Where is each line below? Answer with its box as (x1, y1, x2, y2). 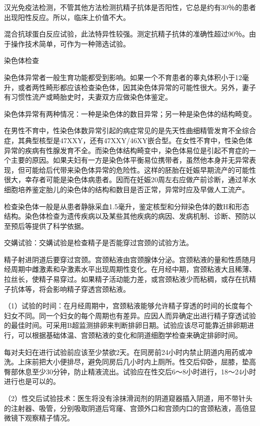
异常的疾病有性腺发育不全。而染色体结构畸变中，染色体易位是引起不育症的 (4, 145, 249, 155)
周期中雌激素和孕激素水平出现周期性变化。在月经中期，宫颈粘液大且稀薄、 (10, 264, 256, 274)
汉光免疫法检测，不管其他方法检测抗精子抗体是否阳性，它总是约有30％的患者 (4, 2, 256, 12)
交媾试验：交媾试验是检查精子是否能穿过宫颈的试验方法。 (4, 237, 193, 248)
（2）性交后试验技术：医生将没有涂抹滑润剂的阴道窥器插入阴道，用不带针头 (4, 393, 252, 403)
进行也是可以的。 (4, 376, 60, 386)
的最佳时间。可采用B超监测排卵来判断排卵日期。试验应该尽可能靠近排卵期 (4, 320, 247, 330)
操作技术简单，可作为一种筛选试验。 (10, 38, 130, 49)
